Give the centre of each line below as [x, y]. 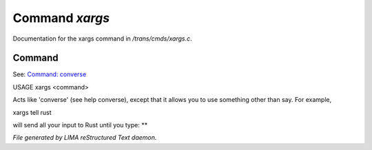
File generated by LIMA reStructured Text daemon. [85, 138]
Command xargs [61, 18]
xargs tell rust [32, 112]
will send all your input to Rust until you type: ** [80, 125]
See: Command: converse [50, 74]
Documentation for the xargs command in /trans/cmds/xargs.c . [102, 39]
